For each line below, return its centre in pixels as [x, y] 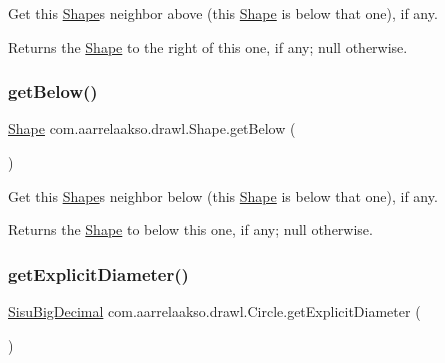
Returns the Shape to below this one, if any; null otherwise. [190, 229]
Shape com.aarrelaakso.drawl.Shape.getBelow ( [152, 128]
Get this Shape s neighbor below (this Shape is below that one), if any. [223, 195]
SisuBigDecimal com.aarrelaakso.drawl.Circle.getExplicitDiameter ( [214, 311]
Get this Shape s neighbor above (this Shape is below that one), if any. [223, 13]
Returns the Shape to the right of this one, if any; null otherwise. [208, 46]
